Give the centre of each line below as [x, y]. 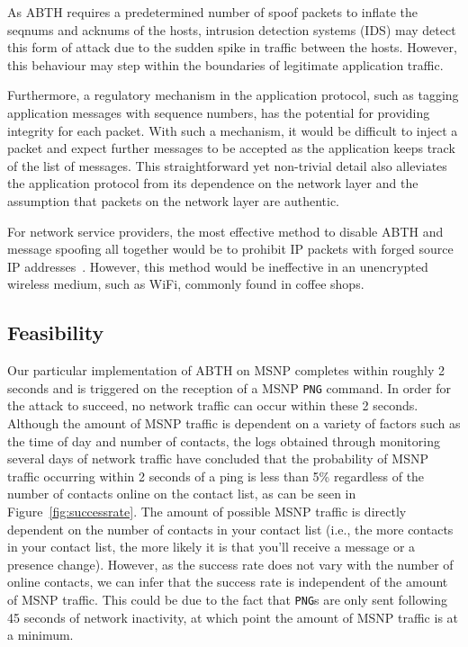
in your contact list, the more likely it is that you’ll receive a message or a [211, 547]
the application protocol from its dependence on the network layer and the [213, 183]
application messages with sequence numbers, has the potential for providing [219, 112]
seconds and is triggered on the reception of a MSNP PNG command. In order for [229, 387]
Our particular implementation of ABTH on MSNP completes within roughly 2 [226, 370]
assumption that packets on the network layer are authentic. [173, 200]
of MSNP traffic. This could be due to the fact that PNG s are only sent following [228, 599]
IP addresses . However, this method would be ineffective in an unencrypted [218, 266]
